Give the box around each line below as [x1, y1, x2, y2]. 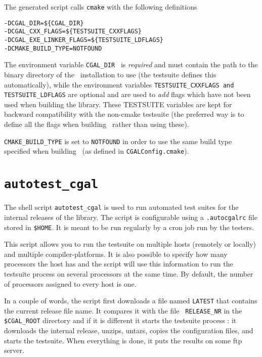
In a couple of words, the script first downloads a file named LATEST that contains [4, 295, 257, 306]
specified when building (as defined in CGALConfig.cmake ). [4, 146, 189, 156]
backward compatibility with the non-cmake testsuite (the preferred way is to [4, 109, 244, 119]
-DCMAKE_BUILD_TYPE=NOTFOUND [4, 44, 102, 52]
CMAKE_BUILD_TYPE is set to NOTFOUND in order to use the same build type [4, 136, 232, 146]
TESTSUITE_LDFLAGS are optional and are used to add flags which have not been [4, 89, 251, 100]
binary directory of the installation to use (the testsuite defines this [4, 69, 216, 79]
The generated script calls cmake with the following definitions [4, 2, 197, 12]
